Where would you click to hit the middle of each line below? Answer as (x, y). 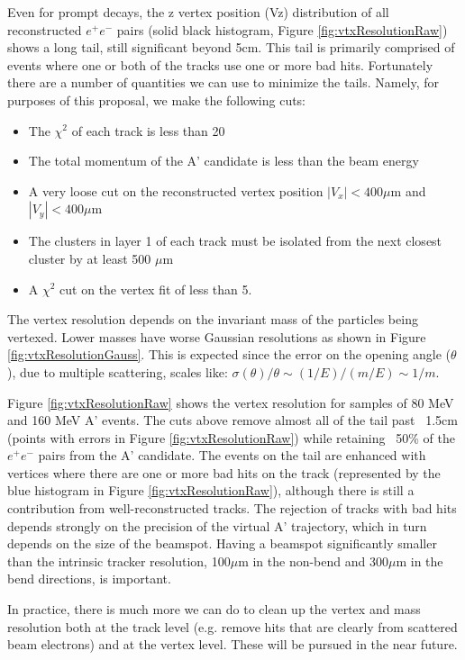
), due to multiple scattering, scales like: (118, 371)
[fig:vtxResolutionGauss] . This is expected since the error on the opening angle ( (229, 354)
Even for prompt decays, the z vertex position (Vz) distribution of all (198, 12)
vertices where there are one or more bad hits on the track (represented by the (224, 472)
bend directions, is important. (89, 579)
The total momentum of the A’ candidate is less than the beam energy (223, 161)
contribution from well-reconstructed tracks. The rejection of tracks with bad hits (232, 508)
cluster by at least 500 (90, 258)
